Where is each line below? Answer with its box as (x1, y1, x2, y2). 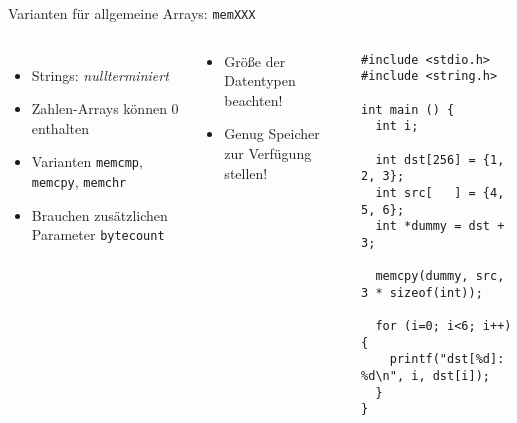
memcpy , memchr (31, 171, 127, 192)
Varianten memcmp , (31, 151, 143, 172)
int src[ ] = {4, (375, 185, 505, 200)
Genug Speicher (224, 123, 320, 144)
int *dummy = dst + (375, 219, 505, 234)
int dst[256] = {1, (375, 152, 505, 167)
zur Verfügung (224, 143, 312, 164)
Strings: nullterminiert (31, 64, 169, 85)
